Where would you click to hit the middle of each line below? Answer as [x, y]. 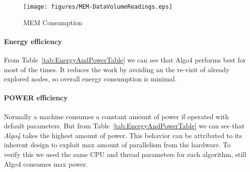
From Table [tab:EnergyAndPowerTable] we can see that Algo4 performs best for [125, 60]
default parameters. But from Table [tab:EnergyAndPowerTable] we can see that [124, 126]
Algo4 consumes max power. [46, 164]
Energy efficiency [33, 41]
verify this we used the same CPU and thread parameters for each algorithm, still [125, 154]
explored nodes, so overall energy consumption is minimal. [90, 79]
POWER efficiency [36, 98]
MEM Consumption [53, 22]
